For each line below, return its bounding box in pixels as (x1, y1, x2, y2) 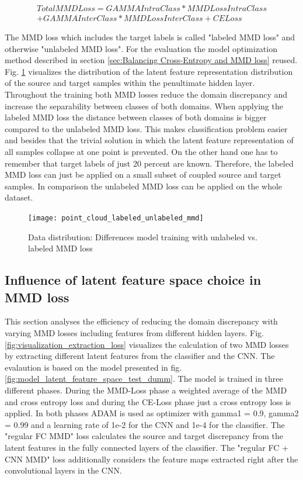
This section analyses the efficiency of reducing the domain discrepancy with (5, 315, 278, 327)
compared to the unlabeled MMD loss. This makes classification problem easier (5, 122, 288, 134)
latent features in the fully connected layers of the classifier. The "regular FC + (5, 441, 288, 453)
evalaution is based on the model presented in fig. (5, 361, 182, 373)
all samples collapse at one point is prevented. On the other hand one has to (5, 146, 278, 157)
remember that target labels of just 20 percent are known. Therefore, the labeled (5, 157, 294, 169)
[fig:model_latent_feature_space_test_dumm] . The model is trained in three (5, 372, 283, 385)
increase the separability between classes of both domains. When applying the (5, 99, 283, 112)
